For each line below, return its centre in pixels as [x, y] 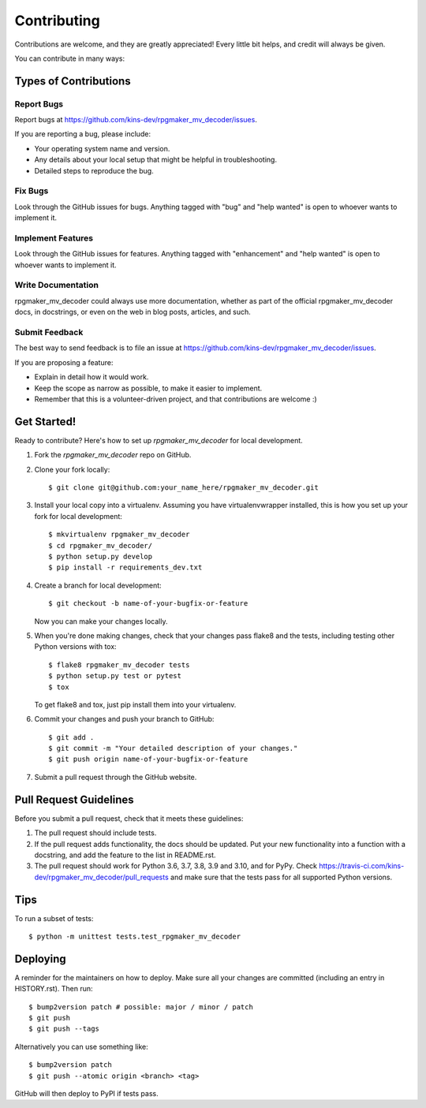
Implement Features [54, 238]
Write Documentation [56, 285]
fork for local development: [78, 516]
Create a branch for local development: [98, 585]
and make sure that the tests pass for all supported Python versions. [281, 877]
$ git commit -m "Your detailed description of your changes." [173, 748]
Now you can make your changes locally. [101, 621]
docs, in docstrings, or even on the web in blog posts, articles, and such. [133, 312]
